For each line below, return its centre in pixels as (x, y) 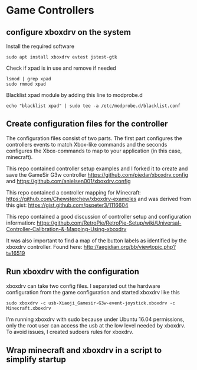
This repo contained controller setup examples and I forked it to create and (97, 168)
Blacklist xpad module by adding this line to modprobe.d (74, 95)
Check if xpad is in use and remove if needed (61, 68)
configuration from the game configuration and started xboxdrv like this (93, 292)
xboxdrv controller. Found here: (44, 246)
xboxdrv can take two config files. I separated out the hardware (83, 286)
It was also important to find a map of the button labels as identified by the (96, 241)
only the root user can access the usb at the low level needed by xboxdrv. (96, 325)
